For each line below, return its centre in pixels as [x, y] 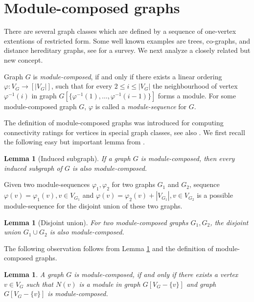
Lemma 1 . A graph [34, 274]
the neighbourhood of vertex [195, 86]
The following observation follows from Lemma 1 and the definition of [109, 248]
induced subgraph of [33, 168]
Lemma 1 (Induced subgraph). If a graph [67, 158]
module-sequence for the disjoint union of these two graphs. [93, 206]
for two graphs [133, 184]
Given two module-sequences [47, 184]
